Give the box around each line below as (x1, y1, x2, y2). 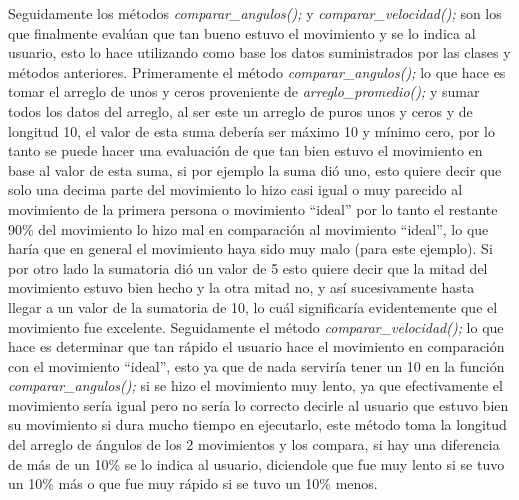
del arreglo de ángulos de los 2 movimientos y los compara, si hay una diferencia (8, 434, 500, 455)
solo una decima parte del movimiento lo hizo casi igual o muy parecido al (8, 179, 463, 200)
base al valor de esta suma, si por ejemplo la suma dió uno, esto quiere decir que (8, 159, 502, 180)
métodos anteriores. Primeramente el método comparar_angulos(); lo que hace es (8, 61, 506, 82)
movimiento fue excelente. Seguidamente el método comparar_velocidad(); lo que (8, 316, 504, 337)
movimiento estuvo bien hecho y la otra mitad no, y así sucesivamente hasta (8, 277, 475, 298)
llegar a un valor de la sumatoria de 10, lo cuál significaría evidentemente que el (8, 296, 498, 317)
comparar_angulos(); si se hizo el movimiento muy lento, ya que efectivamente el (8, 375, 503, 396)
